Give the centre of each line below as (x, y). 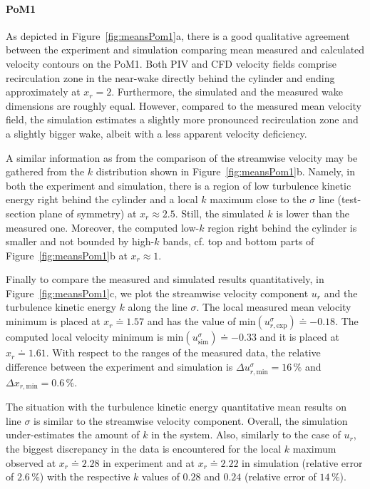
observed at (31, 462)
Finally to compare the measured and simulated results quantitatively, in (165, 279)
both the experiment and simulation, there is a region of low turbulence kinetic (179, 185)
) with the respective (85, 477)
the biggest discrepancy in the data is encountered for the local (144, 449)
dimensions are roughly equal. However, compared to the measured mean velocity (184, 105)
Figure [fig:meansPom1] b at (67, 255)
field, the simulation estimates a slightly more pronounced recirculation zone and (182, 119)
